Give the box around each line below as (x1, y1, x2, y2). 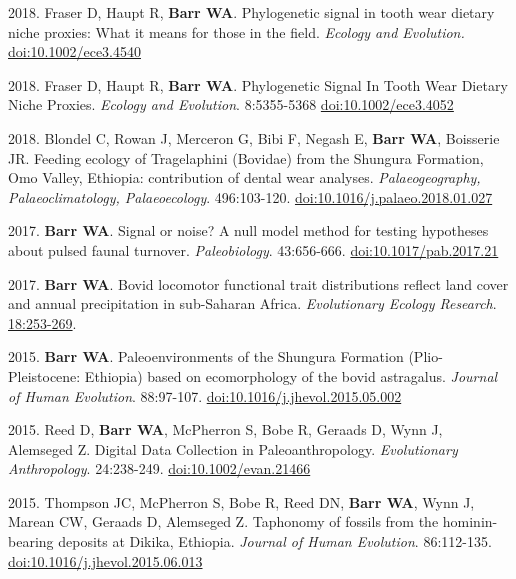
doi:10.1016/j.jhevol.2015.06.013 (8, 550, 203, 571)
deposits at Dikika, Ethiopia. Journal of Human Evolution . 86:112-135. (58, 531, 492, 552)
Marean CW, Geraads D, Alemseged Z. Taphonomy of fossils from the (8, 511, 439, 532)
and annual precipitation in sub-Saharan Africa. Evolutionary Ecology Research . (8, 293, 497, 314)
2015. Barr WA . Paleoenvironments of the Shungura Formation (8, 346, 404, 367)
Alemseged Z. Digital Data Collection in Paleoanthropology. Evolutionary (8, 438, 458, 459)
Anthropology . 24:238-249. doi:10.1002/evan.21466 (8, 458, 311, 479)
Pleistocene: (8, 365, 81, 386)
